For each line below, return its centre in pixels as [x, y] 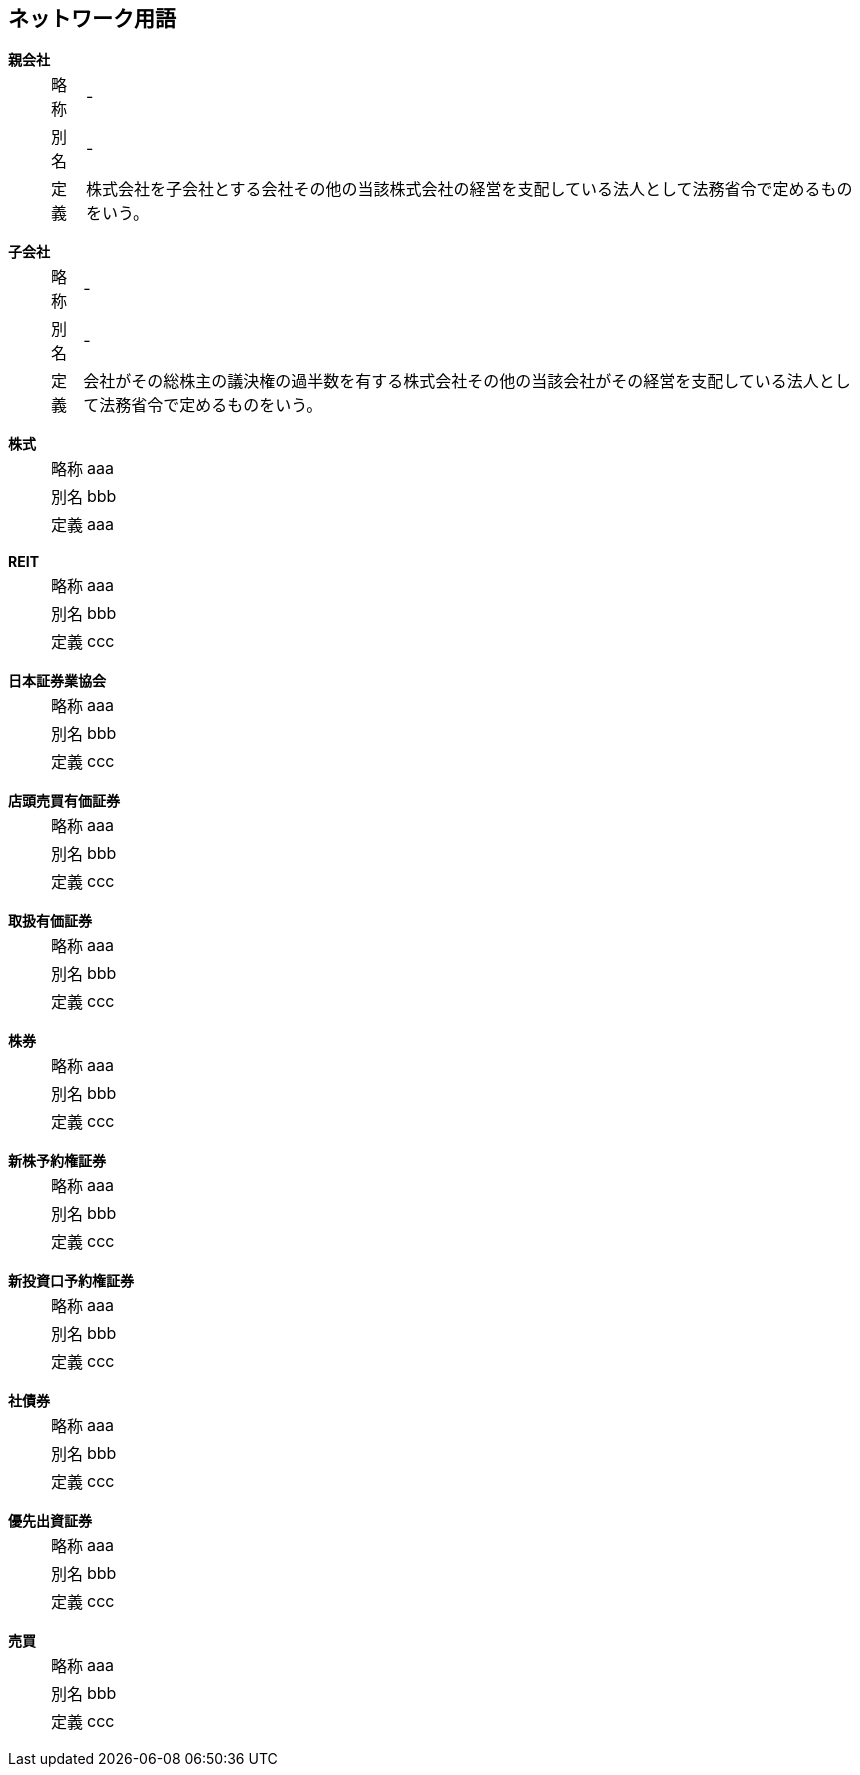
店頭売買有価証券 [64, 801]
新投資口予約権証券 [71, 1281]
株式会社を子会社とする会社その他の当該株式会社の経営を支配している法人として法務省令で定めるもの [469, 189]
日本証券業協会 [57, 681]
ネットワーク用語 [92, 18]
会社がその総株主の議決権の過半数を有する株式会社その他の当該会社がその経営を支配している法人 [451, 381]
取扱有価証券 [50, 921]
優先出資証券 [50, 1521]
